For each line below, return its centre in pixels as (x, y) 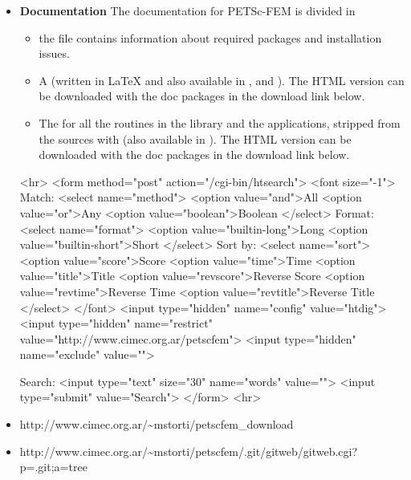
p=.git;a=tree (53, 467)
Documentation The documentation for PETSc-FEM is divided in (187, 10)
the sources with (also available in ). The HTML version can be (195, 138)
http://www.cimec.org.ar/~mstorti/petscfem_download (157, 424)
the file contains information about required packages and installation (210, 37)
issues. (54, 53)
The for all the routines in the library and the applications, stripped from (220, 122)
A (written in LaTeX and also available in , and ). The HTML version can (222, 80)
